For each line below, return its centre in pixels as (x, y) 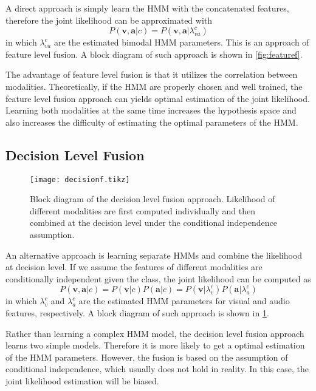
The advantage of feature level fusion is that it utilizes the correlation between (152, 74)
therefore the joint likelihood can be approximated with (109, 20)
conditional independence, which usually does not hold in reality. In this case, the (157, 369)
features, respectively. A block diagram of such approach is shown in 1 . (137, 312)
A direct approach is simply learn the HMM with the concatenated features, (147, 8)
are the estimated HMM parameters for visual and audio (184, 301)
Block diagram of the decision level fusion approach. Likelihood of (153, 199)
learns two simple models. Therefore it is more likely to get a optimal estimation (155, 345)
